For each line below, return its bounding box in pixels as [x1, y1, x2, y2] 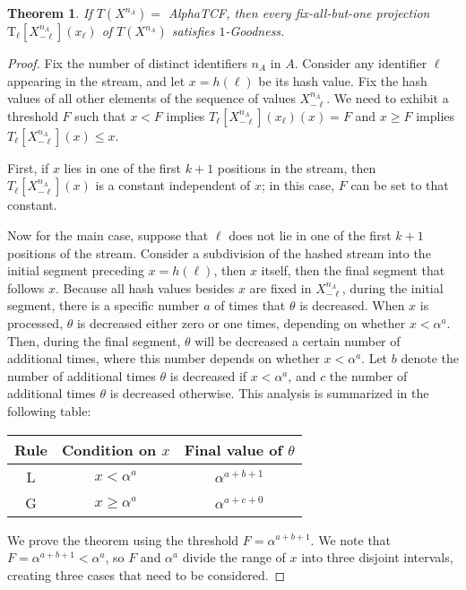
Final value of [184, 438, 283, 460]
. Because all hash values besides [55, 278, 235, 297]
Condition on [62, 438, 157, 460]
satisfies [171, 22, 215, 39]
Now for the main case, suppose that [7, 225, 209, 244]
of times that [214, 296, 286, 315]
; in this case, [262, 176, 335, 195]
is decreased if [169, 366, 247, 385]
